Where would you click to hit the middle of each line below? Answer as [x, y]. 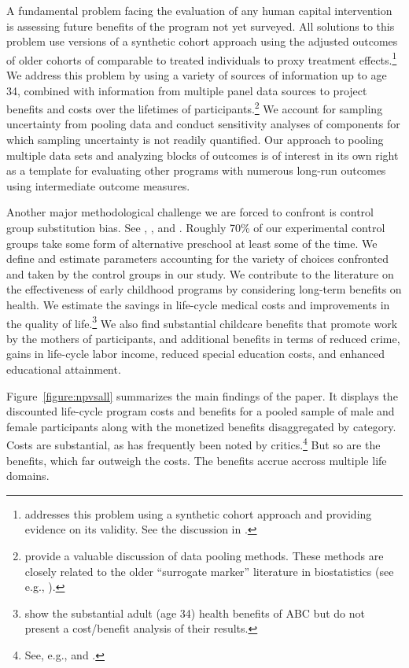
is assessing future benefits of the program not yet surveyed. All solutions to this [201, 26]
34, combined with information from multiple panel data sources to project [187, 90]
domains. [28, 476]
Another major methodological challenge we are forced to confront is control [190, 212]
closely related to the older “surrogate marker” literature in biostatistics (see [209, 571]
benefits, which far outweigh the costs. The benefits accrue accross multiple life [197, 460]
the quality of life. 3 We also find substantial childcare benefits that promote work [202, 322]
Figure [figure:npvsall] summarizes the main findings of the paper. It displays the [202, 395]
